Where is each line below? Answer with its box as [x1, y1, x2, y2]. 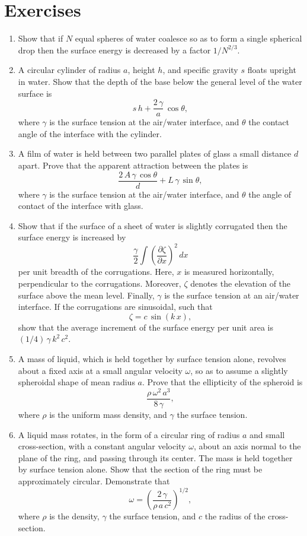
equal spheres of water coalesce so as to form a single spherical [75, 32, 302, 45]
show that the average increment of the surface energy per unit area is [18, 321, 273, 333]
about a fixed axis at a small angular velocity [18, 364, 183, 376]
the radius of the [204, 510, 266, 522]
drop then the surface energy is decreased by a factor [18, 43, 211, 56]
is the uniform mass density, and [49, 408, 167, 420]
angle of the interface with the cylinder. [18, 127, 162, 139]
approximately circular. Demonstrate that [18, 474, 170, 487]
